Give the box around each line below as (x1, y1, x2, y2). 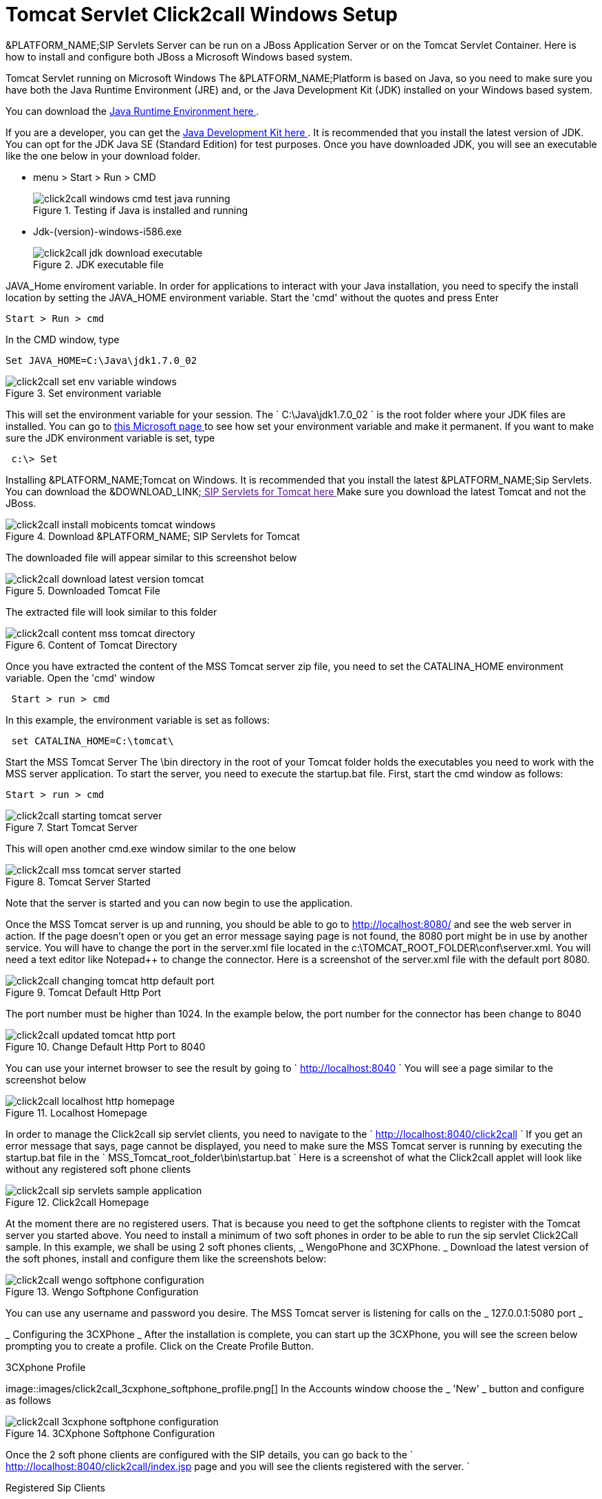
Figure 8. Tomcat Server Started (6, 875, 151, 887)
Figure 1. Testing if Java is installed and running (33, 204, 248, 216)
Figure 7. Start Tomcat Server (6, 821, 138, 833)
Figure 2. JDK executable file (33, 258, 164, 270)
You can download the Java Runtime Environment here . (6, 105, 259, 117)
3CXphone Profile (6, 1361, 86, 1373)
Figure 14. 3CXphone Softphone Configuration (6, 1427, 215, 1439)
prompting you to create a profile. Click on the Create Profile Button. (6, 1339, 314, 1352)
